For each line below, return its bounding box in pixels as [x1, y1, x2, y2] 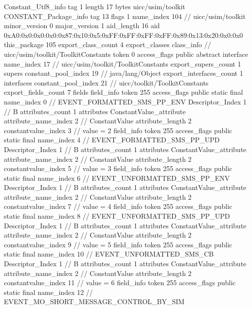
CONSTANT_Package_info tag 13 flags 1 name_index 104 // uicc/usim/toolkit [4, 11, 246, 21]
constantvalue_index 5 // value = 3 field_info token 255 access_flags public [4, 163, 233, 173]
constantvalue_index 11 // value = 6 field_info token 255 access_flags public [4, 277, 236, 288]
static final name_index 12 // [4, 287, 93, 297]
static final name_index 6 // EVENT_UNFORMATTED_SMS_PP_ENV [4, 172, 230, 183]
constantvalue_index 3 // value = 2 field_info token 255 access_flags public [4, 125, 233, 135]
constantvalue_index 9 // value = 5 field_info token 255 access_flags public [4, 239, 233, 249]
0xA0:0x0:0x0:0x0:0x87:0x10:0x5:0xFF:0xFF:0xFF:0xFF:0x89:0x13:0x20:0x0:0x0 [4, 30, 243, 40]
